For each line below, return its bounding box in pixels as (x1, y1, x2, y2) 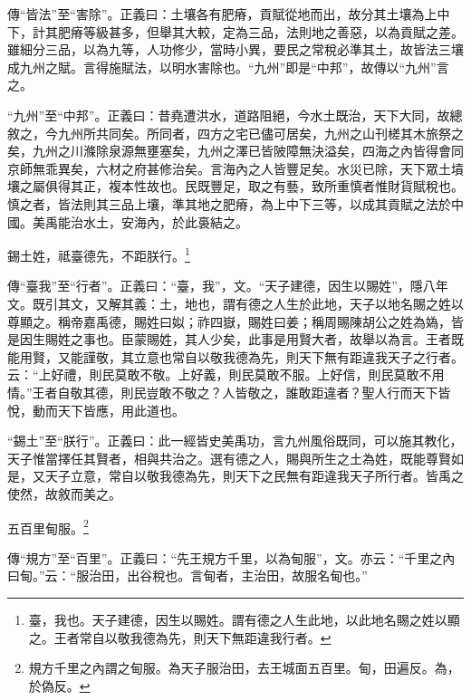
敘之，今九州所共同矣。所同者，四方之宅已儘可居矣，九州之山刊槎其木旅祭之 (7, 123, 464, 142)
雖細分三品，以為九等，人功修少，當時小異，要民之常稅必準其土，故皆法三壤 (7, 40, 464, 59)
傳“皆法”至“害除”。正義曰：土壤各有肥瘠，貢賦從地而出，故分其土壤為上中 (7, 5, 450, 23)
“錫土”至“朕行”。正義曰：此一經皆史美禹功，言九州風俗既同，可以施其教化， (7, 431, 463, 450)
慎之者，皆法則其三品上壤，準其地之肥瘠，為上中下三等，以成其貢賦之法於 (7, 194, 451, 213)
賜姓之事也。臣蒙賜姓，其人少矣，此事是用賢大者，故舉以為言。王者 (44, 330, 451, 349)
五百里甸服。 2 (7, 515, 89, 537)
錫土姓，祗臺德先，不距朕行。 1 (7, 244, 190, 264)
